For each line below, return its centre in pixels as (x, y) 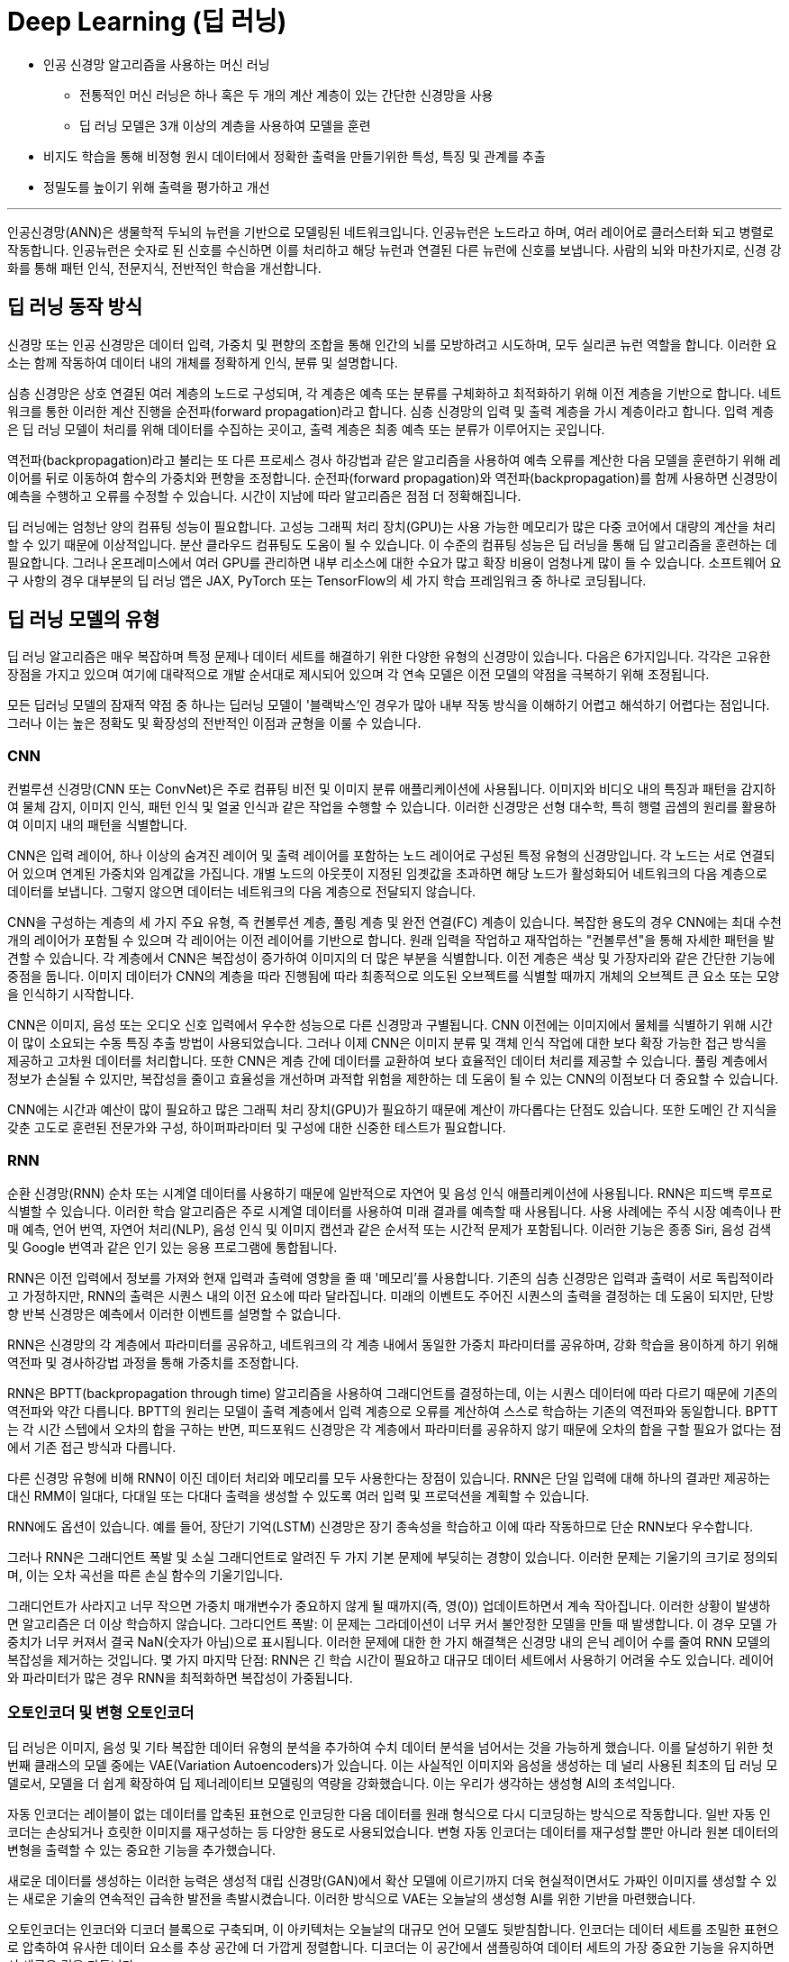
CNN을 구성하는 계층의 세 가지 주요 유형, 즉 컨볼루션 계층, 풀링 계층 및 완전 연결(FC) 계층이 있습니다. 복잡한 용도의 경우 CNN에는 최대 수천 (394, 922)
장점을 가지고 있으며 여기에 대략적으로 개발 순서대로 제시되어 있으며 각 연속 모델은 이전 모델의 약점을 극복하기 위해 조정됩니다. (358, 675)
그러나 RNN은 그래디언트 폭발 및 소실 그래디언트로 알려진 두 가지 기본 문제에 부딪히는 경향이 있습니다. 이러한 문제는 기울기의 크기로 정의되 (393, 1557)
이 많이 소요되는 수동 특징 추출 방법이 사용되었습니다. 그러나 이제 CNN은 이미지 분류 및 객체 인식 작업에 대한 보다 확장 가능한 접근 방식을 (387, 1043)
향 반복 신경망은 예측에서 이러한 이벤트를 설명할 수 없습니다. (174, 1313)
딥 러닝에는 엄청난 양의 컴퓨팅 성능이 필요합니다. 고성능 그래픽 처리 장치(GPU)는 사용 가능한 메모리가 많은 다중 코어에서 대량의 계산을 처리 (392, 526)
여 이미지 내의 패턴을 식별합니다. (98, 825)
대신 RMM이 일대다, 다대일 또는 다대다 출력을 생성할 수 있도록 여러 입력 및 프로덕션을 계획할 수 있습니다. (299, 1495)
